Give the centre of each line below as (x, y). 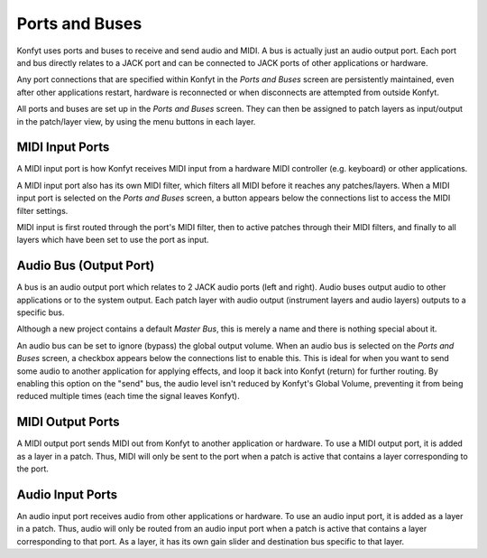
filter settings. (42, 210)
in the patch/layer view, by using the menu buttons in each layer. (136, 121)
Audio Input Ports (67, 494)
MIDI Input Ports (63, 148)
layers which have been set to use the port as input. (113, 240)
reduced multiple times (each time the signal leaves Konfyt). (128, 396)
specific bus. (41, 312)
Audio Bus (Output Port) (86, 266)
